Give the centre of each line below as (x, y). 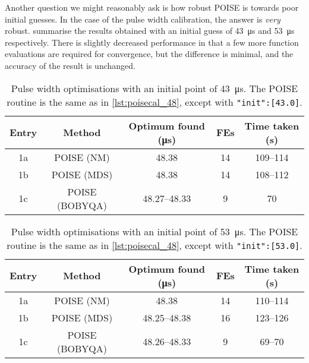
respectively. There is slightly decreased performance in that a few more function (152, 42)
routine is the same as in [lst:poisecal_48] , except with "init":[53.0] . (154, 245)
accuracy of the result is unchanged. (70, 65)
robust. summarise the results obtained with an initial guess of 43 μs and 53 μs (150, 31)
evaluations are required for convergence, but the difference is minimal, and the (149, 54)
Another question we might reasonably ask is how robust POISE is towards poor (152, 7)
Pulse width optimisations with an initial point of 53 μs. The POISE (154, 231)
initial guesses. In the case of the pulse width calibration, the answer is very (143, 19)
